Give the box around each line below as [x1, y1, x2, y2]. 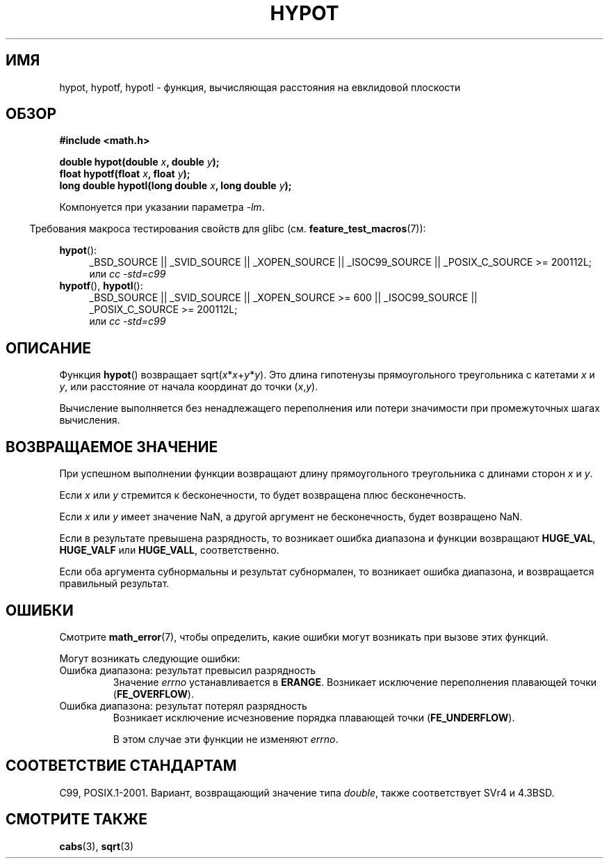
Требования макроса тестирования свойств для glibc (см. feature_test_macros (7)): [29, 223, 426, 235]
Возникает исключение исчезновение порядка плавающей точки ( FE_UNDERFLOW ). [113, 711, 515, 723]
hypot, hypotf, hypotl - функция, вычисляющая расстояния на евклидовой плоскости [59, 81, 461, 93]
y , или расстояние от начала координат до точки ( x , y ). [59, 381, 318, 393]
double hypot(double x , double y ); [59, 156, 220, 168]
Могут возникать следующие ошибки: [59, 652, 241, 664]
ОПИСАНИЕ [6, 339, 91, 357]
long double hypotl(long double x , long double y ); [59, 179, 292, 192]
